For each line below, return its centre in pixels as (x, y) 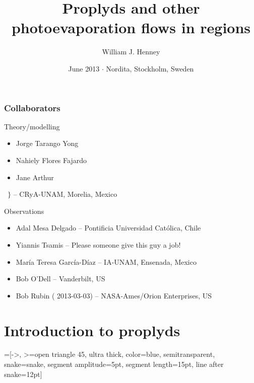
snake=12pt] (23, 374)
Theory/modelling (32, 126)
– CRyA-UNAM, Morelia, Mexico (65, 194)
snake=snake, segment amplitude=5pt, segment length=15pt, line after (114, 364)
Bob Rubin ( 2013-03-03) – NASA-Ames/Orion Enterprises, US (114, 295)
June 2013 (84, 68)
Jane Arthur (35, 177)
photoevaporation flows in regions (131, 27)
